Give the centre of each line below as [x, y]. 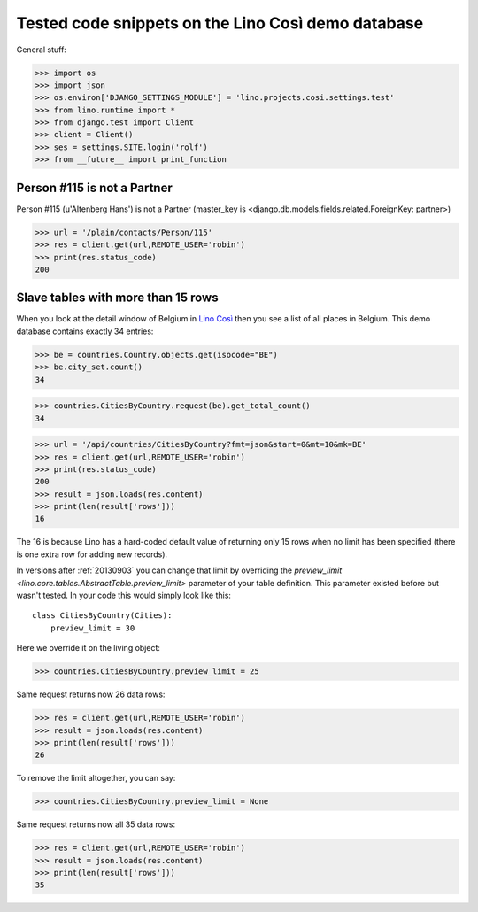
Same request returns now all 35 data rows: [96, 824]
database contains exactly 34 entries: [85, 331]
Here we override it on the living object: [89, 648]
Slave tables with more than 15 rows [117, 298]
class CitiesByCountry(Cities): [102, 616]
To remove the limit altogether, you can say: [96, 778]
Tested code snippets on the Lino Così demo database [220, 23]
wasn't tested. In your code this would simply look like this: [124, 595]
